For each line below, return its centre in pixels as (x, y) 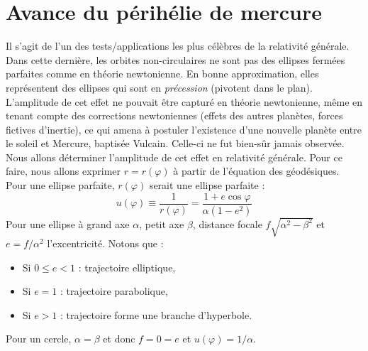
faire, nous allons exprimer (63, 171)
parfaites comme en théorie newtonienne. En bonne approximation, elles (162, 74)
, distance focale (227, 223)
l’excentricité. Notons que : (105, 243)
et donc (119, 339)
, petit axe (162, 223)
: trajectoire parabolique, (114, 291)
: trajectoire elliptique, (127, 267)
